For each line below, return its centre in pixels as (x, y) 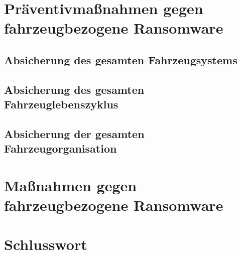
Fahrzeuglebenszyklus (61, 104)
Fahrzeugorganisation (61, 148)
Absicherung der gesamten (74, 133)
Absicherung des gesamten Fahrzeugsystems (121, 59)
